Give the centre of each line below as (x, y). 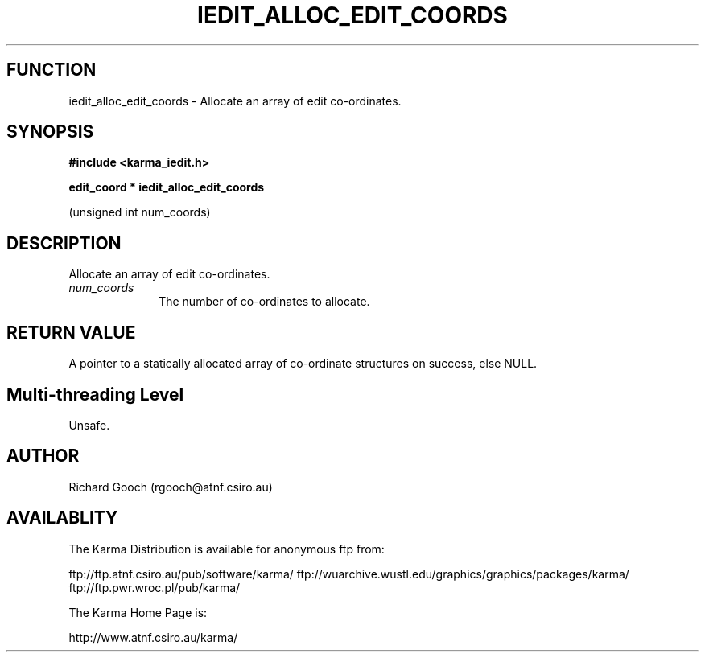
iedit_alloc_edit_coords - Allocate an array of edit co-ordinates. (235, 101)
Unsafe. (89, 425)
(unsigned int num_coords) (140, 212)
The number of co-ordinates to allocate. (264, 302)
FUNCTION (52, 70)
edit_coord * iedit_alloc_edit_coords (167, 187)
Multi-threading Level (95, 394)
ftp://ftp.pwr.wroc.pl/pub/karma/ (155, 587)
